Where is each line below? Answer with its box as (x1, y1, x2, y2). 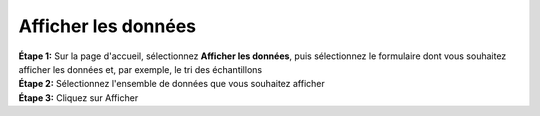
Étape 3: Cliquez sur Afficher (18, 91, 139, 104)
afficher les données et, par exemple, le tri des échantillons (18, 63, 263, 75)
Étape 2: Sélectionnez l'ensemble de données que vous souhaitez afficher (18, 78, 325, 90)
